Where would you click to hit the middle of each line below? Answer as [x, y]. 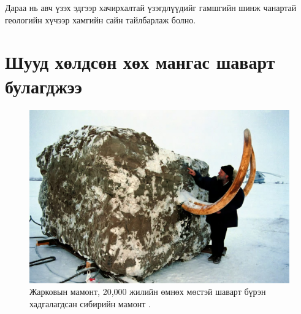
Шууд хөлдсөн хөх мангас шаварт [140, 62]
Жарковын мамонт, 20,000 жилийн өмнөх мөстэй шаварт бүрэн [148, 292]
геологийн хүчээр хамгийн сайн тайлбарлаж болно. [101, 19]
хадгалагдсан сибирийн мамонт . [90, 304]
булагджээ [44, 86]
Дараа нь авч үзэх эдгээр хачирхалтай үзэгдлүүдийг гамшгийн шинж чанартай [151, 7]
